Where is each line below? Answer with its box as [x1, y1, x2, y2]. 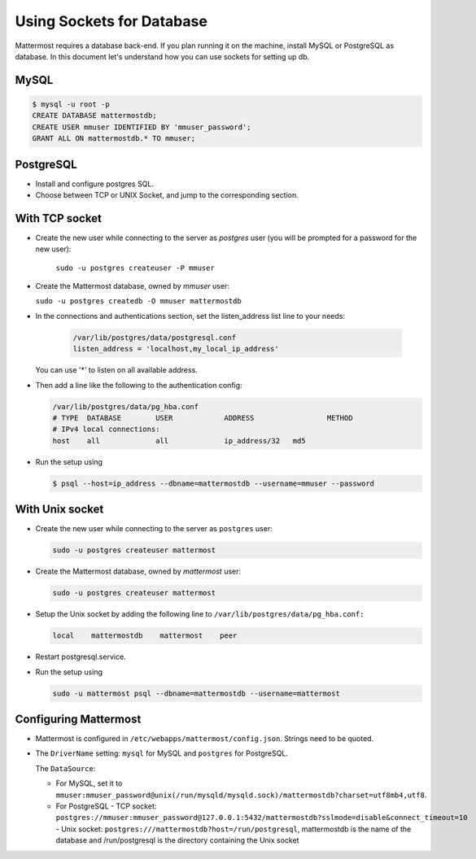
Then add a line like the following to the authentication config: [35, 380, 243, 390]
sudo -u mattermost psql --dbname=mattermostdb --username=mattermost [52, 688, 341, 698]
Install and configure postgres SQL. [35, 179, 155, 189]
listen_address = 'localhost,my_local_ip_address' [72, 344, 280, 354]
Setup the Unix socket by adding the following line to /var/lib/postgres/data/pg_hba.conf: [35, 609, 365, 619]
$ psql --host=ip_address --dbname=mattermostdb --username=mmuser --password [52, 478, 374, 488]
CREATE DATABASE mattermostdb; [32, 111, 158, 120]
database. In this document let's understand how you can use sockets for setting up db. [15, 51, 310, 61]
